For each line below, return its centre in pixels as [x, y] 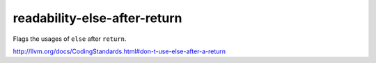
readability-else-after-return [97, 18]
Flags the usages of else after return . [70, 39]
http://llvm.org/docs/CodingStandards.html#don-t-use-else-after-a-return [119, 51]
